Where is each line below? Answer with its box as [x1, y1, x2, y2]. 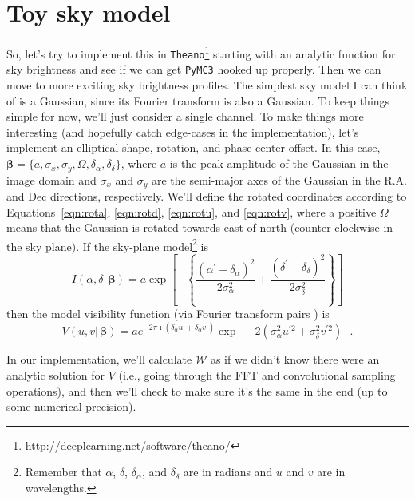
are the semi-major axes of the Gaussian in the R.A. [152, 171, 407, 188]
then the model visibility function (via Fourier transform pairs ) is [6, 305, 330, 322]
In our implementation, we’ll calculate [6, 351, 192, 368]
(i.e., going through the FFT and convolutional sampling [118, 367, 396, 384]
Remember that [25, 463, 102, 480]
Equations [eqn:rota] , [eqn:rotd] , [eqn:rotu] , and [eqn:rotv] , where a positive [6, 203, 377, 220]
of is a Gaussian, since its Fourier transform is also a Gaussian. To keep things [6, 92, 390, 109]
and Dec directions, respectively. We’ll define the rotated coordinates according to [6, 187, 407, 204]
